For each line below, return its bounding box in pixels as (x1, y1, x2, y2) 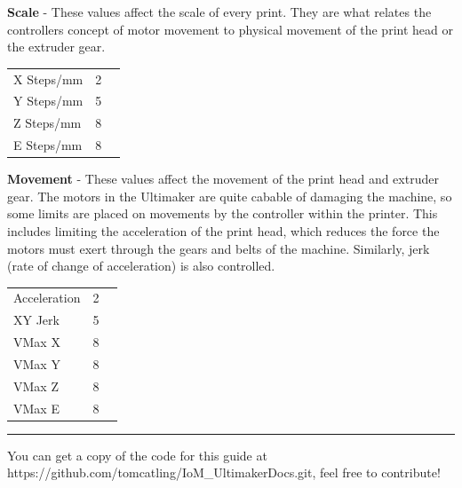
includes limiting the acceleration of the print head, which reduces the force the (7, 221, 440, 240)
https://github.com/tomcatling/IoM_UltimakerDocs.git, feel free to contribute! (7, 463, 441, 482)
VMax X (13, 333, 60, 351)
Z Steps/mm (13, 114, 82, 132)
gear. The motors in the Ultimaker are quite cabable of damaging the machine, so (7, 186, 452, 205)
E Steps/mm (13, 136, 83, 154)
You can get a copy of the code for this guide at (7, 445, 267, 464)
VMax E (13, 398, 60, 417)
